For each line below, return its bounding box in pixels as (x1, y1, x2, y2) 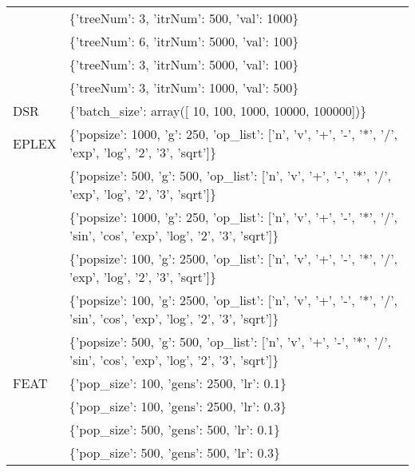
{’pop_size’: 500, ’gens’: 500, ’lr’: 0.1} (69, 420, 280, 438)
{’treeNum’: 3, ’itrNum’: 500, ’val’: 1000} (69, 9, 299, 27)
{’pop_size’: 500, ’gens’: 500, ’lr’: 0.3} (69, 443, 280, 462)
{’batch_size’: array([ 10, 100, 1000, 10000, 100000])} (69, 101, 367, 120)
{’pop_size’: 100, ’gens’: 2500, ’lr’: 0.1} (69, 374, 287, 392)
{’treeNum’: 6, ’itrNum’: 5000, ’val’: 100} (69, 32, 299, 50)
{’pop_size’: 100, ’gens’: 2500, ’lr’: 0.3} (69, 397, 287, 415)
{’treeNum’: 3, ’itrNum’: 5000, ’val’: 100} (69, 55, 299, 73)
